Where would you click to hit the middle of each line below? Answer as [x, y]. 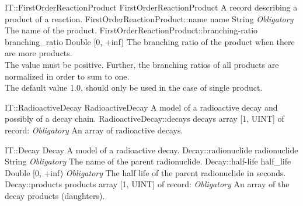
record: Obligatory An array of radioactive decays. [94, 130]
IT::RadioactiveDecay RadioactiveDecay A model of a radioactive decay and [141, 107]
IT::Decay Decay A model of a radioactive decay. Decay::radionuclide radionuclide [151, 150]
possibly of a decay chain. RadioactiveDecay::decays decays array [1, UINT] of [144, 119]
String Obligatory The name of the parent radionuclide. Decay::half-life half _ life [148, 161]
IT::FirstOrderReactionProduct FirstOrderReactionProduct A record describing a [151, 7]
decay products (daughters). [55, 195]
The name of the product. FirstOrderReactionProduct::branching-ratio [131, 30]
